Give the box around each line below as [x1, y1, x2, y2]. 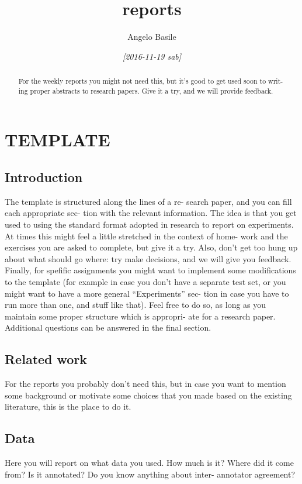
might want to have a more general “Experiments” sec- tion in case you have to [5, 287, 289, 299]
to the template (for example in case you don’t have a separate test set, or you [5, 275, 286, 287]
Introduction [5, 168, 83, 186]
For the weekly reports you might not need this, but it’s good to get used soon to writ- [18, 76, 283, 86]
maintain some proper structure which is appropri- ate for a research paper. [5, 310, 276, 322]
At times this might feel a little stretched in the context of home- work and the [5, 229, 288, 242]
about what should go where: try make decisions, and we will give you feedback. [5, 252, 291, 265]
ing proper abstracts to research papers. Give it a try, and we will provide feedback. [18, 85, 273, 95]
